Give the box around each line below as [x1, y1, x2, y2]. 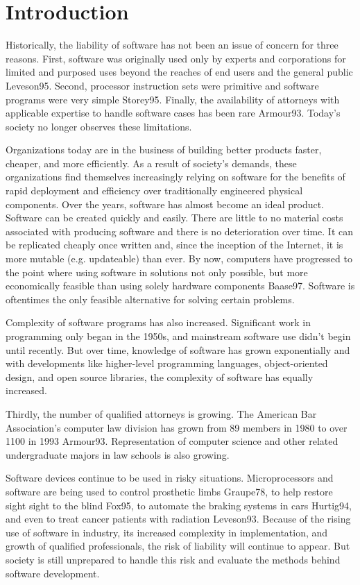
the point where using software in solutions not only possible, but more [6, 264, 308, 279]
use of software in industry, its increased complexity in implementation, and [6, 525, 328, 539]
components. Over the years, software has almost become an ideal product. [6, 196, 325, 211]
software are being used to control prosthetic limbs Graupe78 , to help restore [6, 484, 333, 498]
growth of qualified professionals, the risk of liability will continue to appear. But [6, 539, 350, 553]
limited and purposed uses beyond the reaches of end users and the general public [6, 65, 353, 79]
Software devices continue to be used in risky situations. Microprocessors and [6, 470, 334, 485]
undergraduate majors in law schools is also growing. [6, 447, 230, 461]
